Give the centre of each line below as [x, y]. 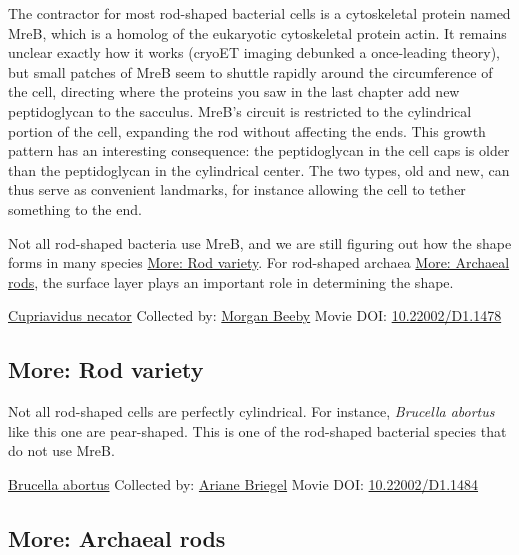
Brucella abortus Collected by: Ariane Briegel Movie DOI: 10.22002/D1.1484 [243, 483]
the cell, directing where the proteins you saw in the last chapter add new [234, 91]
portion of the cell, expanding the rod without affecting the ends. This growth [247, 130]
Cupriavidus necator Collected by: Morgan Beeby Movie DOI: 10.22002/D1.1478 [255, 315]
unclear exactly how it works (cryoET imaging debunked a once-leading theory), [254, 52]
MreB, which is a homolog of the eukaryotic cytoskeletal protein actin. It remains [257, 32]
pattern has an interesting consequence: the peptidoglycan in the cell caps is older [259, 150]
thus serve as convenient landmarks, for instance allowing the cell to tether [237, 189]
